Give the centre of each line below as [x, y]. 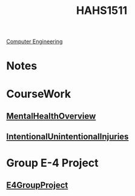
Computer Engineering [35, 42]
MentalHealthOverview [51, 116]
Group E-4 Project [52, 163]
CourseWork [39, 94]
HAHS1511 [102, 11]
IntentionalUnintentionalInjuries [67, 137]
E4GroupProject [37, 185]
